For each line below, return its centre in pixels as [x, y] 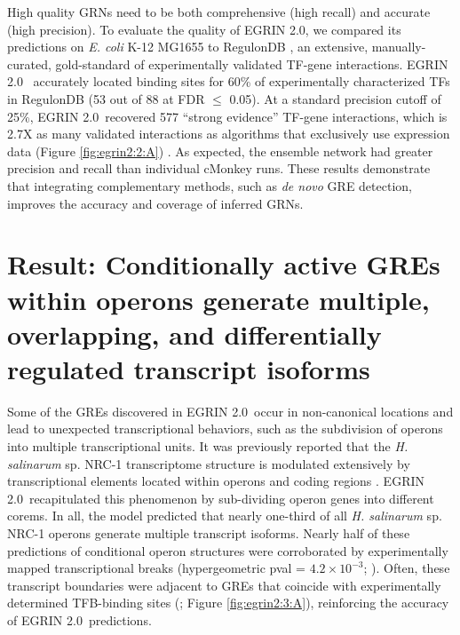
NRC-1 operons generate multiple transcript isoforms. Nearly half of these [209, 532]
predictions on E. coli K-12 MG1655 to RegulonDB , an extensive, [188, 47]
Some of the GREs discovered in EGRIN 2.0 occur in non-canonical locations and [230, 411]
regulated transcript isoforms [189, 368]
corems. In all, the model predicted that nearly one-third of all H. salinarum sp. [225, 516]
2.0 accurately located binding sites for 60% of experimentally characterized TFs [229, 81]
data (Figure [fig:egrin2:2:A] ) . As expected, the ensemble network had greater [220, 151]
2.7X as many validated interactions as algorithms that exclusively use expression [229, 134]
